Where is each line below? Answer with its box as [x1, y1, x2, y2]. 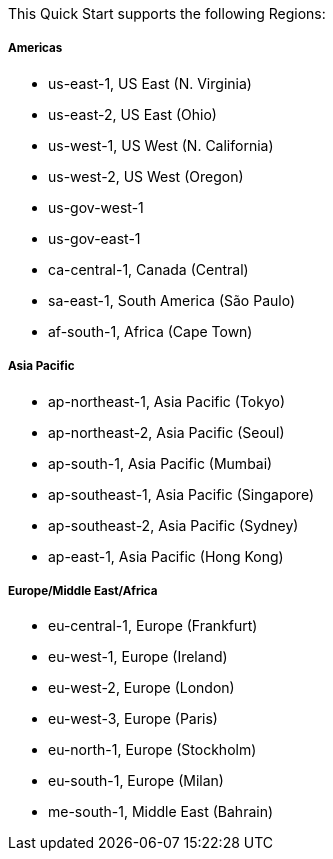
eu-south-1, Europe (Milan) [48, 772, 224, 790]
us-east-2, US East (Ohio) [48, 105, 217, 123]
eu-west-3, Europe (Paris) [48, 710, 218, 728]
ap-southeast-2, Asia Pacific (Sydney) [48, 516, 299, 534]
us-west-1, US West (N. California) [48, 136, 274, 154]
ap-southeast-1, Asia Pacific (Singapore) [48, 485, 315, 503]
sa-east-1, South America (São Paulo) [48, 291, 296, 309]
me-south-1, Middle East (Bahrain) [48, 803, 274, 821]
